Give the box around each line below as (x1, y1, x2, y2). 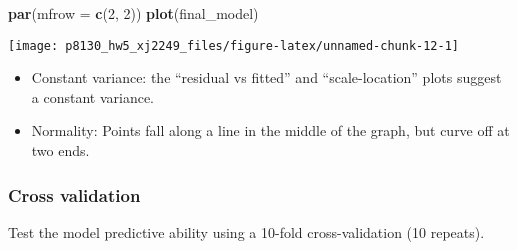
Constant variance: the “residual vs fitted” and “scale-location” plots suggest (31, 67, 502, 88)
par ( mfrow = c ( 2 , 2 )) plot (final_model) (8, 3, 259, 23)
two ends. (31, 140, 90, 161)
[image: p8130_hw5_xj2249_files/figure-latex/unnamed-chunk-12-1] (8, 38, 460, 53)
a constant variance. (31, 86, 155, 107)
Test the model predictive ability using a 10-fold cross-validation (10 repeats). (8, 221, 485, 242)
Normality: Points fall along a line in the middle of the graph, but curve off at (31, 120, 510, 141)
